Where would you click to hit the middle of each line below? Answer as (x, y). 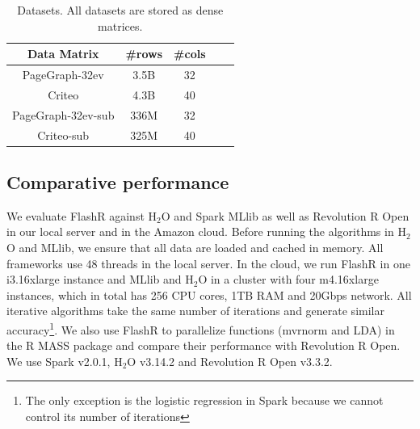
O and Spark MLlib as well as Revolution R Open (285, 215)
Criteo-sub (63, 135)
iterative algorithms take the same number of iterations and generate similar (195, 311)
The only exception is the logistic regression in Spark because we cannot (204, 400)
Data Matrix (63, 54)
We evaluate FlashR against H (82, 215)
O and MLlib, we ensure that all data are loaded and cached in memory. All (195, 248)
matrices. (120, 25)
